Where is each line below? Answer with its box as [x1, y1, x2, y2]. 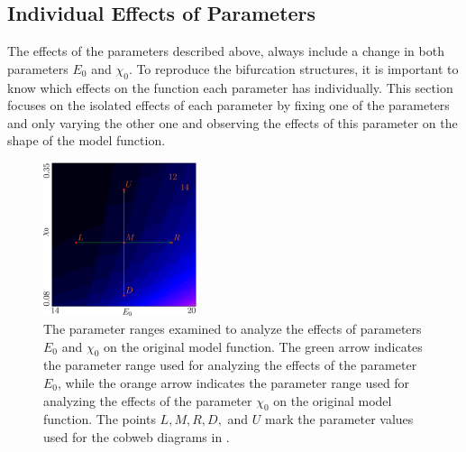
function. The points [43, 410, 156, 429]
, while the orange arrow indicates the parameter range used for [58, 373, 410, 392]
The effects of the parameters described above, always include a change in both [7, 42, 444, 60]
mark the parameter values [265, 410, 414, 429]
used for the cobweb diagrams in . [43, 427, 230, 446]
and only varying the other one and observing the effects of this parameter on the [7, 113, 458, 132]
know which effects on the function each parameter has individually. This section [7, 78, 453, 97]
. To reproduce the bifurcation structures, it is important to [128, 59, 459, 78]
